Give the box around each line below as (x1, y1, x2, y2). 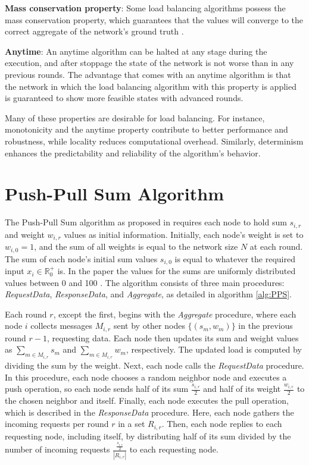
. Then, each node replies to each (161, 417, 282, 430)
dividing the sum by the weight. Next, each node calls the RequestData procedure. (5, 359, 304, 371)
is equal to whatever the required (174, 252, 295, 265)
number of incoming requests (5, 443, 110, 455)
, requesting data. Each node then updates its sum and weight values (46, 331, 299, 344)
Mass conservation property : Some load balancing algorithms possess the (5, 2, 286, 14)
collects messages (30, 319, 93, 332)
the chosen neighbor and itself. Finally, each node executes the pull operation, (5, 394, 289, 406)
